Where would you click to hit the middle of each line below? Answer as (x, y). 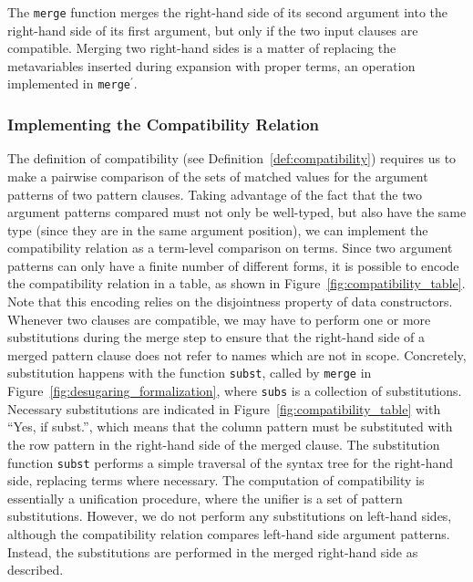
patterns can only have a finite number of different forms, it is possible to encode (233, 265)
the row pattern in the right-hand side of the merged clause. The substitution (224, 444)
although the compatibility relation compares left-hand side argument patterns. (229, 533)
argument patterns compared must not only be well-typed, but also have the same (237, 212)
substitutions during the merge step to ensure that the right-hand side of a (216, 337)
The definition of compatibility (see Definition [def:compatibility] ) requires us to (232, 158)
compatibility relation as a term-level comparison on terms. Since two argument (230, 248)
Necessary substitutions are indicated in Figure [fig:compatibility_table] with (224, 408)
